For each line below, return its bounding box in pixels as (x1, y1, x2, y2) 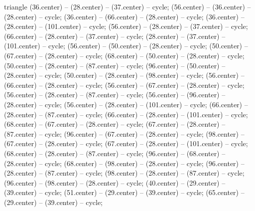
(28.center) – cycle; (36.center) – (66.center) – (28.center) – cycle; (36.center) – (4, 11, 245, 21)
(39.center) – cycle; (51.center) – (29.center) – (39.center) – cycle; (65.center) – (4, 187, 245, 198)
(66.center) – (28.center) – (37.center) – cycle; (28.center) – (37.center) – (4, 30, 226, 41)
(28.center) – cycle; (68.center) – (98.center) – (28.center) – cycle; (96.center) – (4, 158, 245, 168)
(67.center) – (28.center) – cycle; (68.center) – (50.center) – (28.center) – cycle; (4, 50, 245, 60)
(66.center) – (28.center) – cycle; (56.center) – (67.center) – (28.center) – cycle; (4, 79, 245, 90)
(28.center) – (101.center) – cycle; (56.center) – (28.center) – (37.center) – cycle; (4, 21, 248, 31)
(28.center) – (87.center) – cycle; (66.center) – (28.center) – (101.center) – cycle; (4, 109, 248, 119)
